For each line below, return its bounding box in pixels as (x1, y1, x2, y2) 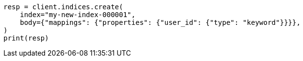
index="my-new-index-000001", (20, 11, 136, 19)
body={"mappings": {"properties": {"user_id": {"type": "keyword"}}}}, (20, 19, 301, 26)
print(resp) (3, 34, 49, 42)
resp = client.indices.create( (3, 3, 123, 11)
